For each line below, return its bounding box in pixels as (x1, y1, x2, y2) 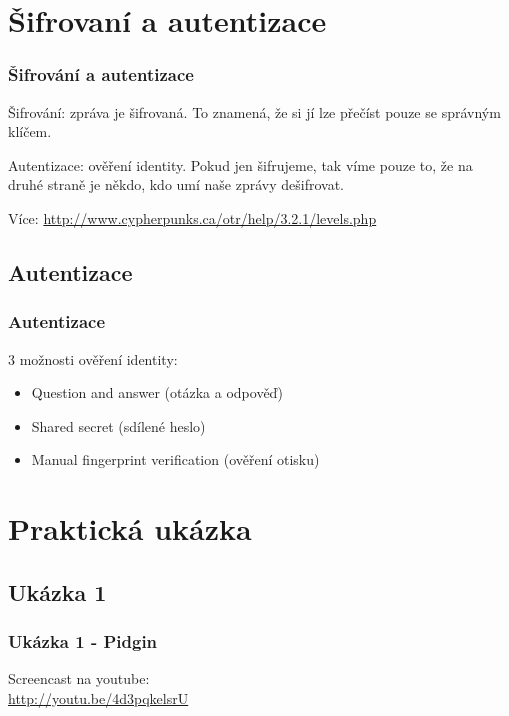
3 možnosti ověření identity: (8, 348, 178, 369)
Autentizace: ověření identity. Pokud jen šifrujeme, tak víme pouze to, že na (8, 154, 473, 175)
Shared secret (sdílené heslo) (31, 415, 206, 436)
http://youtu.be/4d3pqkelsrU (8, 687, 189, 708)
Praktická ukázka (8, 508, 252, 549)
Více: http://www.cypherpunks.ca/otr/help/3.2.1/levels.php (8, 207, 377, 228)
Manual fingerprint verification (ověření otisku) (31, 449, 320, 470)
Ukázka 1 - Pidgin (8, 629, 158, 654)
